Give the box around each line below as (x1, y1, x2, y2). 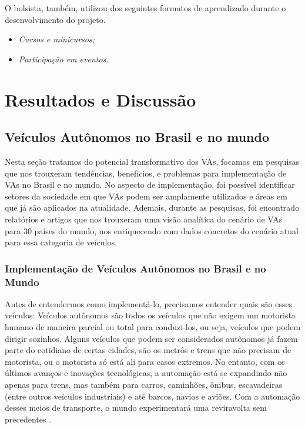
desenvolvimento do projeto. (5, 13, 106, 25)
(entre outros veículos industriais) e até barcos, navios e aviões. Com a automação (5, 390, 300, 402)
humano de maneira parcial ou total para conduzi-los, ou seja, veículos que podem (5, 321, 301, 333)
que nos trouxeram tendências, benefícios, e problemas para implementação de (5, 167, 287, 179)
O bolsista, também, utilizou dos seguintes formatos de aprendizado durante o (5, 2, 286, 14)
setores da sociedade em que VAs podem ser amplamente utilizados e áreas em (5, 189, 287, 202)
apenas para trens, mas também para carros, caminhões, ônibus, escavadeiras (5, 378, 283, 390)
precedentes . (5, 413, 52, 425)
